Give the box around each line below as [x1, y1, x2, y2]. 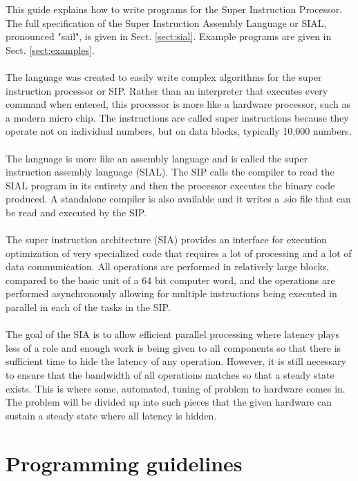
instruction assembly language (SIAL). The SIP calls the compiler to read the [6, 164, 335, 179]
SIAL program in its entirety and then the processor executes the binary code [6, 178, 335, 192]
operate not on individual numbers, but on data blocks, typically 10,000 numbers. [6, 124, 352, 138]
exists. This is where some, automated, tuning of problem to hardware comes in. [6, 381, 346, 395]
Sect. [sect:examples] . [6, 42, 95, 57]
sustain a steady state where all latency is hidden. [6, 408, 217, 422]
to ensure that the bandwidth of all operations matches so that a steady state [6, 368, 335, 382]
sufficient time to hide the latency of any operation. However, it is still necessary [6, 354, 346, 368]
